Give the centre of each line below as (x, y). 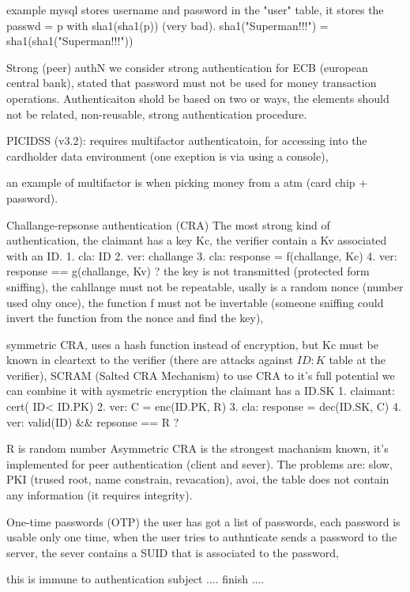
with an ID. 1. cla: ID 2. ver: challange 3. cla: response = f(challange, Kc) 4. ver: (202, 255)
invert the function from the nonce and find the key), (135, 318)
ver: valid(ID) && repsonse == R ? (93, 421)
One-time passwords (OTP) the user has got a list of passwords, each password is (203, 521)
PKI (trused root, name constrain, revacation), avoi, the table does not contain (198, 479)
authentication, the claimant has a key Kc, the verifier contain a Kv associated (197, 240)
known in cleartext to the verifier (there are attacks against (150, 360)
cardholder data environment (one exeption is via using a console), (167, 156)
